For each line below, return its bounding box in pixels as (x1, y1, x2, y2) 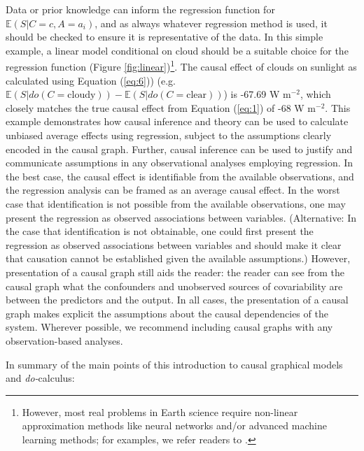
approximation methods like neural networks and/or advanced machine (22, 418, 327, 433)
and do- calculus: (6, 371, 75, 385)
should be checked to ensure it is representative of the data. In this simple (6, 29, 323, 44)
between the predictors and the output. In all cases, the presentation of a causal (6, 292, 349, 307)
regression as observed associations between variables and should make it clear (6, 237, 342, 252)
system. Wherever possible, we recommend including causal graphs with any (6, 320, 333, 334)
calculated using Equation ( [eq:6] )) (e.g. (6, 73, 176, 87)
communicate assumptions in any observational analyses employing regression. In (6, 155, 353, 170)
